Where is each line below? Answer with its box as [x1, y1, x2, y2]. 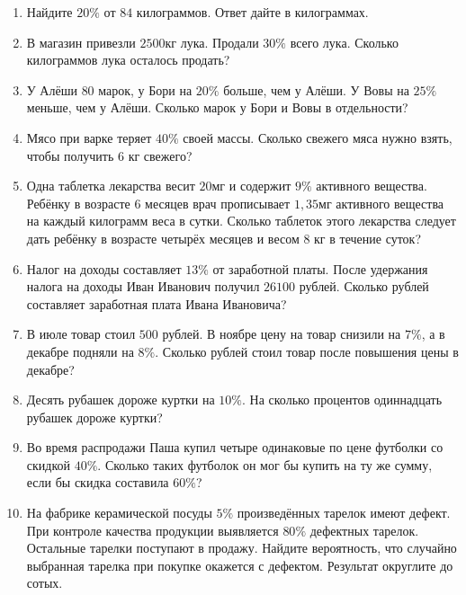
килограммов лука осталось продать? [26, 50, 230, 69]
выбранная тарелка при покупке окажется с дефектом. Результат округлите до [26, 555, 453, 574]
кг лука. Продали [165, 32, 259, 51]
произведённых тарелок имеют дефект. [237, 503, 451, 522]
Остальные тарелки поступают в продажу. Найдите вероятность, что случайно [26, 538, 457, 557]
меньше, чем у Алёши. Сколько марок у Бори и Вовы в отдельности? [26, 98, 408, 117]
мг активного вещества [318, 193, 444, 212]
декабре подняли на [26, 342, 134, 360]
